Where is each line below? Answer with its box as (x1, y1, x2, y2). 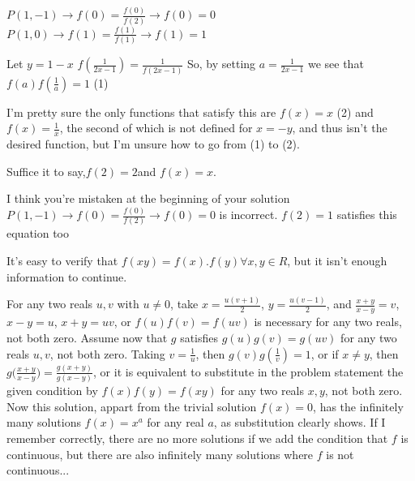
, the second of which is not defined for (59, 119, 253, 136)
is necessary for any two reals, (254, 313, 402, 330)
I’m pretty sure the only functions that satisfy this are (6, 103, 276, 120)
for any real (147, 414, 204, 431)
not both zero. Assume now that (6, 329, 168, 346)
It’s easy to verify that (6, 251, 118, 268)
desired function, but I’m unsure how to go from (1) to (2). (6, 135, 300, 152)
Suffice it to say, (6, 162, 86, 179)
